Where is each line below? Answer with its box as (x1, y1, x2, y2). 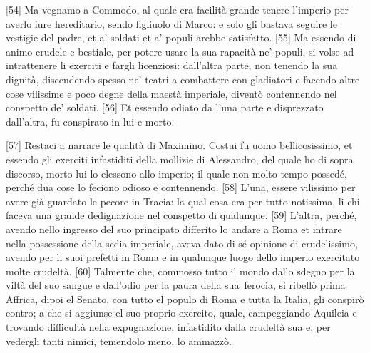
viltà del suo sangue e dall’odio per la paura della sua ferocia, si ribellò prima (6, 277, 346, 292)
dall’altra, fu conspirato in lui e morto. (6, 113, 175, 128)
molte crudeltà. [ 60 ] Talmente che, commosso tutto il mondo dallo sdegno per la (6, 263, 355, 278)
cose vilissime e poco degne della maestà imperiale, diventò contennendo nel (6, 86, 337, 101)
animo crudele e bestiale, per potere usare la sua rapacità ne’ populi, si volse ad (6, 44, 354, 58)
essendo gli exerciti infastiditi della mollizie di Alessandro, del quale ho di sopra (6, 151, 354, 166)
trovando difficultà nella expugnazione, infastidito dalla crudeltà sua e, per (6, 319, 331, 334)
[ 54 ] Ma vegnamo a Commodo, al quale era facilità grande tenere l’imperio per (6, 2, 349, 16)
